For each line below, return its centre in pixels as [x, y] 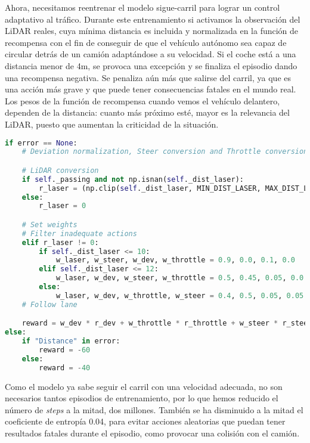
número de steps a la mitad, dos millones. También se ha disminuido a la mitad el [154, 409]
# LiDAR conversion [60, 170]
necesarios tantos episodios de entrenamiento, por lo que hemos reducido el [142, 398]
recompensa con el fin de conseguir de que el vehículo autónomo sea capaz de [146, 42]
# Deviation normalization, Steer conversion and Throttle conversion [165, 152]
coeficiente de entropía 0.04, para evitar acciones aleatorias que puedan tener [145, 421]
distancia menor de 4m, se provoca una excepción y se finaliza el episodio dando [151, 65]
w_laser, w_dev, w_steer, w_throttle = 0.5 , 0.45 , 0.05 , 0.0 [180, 278]
